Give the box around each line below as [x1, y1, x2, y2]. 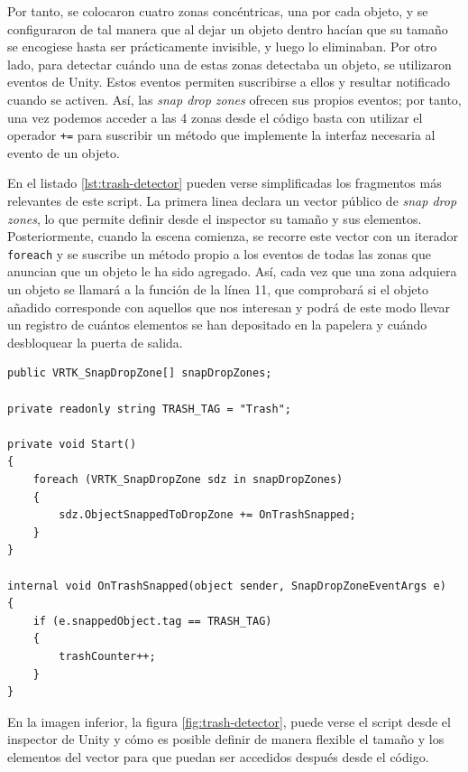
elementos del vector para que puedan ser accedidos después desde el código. [7, 747, 429, 766]
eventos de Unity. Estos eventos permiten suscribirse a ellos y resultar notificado [7, 72, 451, 91]
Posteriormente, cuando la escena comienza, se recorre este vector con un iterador [7, 227, 459, 246]
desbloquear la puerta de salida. [7, 332, 183, 351]
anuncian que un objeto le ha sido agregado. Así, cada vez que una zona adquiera [7, 262, 457, 281]
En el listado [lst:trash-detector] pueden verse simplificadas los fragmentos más [7, 173, 442, 192]
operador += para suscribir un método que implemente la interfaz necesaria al [7, 126, 436, 144]
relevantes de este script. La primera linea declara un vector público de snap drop [7, 191, 457, 209]
